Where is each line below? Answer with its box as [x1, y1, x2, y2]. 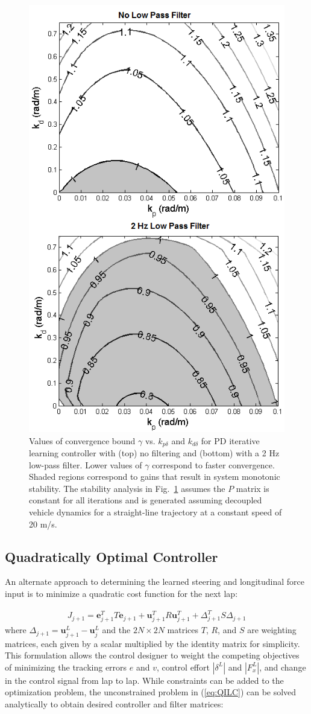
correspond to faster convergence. [152, 458, 275, 471]
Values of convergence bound [29, 434, 136, 447]
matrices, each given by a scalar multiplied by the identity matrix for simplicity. [5, 637, 300, 649]
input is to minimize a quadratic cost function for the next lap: [5, 587, 238, 600]
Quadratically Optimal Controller [5, 547, 218, 566]
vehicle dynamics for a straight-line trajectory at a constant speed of [29, 506, 282, 518]
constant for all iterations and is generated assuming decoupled [29, 494, 262, 506]
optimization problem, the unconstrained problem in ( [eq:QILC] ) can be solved [5, 686, 297, 698]
